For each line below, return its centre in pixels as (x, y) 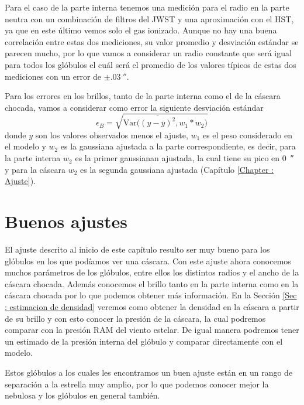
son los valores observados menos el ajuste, (112, 135)
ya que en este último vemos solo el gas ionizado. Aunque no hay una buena (141, 30)
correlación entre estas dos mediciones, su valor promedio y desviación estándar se (152, 41)
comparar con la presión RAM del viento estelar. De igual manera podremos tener (152, 330)
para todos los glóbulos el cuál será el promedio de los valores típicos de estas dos (151, 64)
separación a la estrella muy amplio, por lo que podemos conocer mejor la (137, 384)
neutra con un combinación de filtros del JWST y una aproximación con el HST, (149, 18)
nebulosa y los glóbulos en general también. (82, 395)
